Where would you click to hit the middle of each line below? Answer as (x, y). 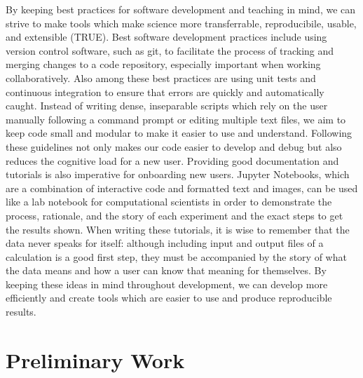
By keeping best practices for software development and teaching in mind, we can (181, 9)
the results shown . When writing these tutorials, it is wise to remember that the (178, 229)
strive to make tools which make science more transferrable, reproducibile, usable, (181, 23)
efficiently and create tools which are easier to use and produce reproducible (169, 298)
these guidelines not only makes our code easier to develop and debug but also (174, 146)
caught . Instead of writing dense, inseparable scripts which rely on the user (167, 106)
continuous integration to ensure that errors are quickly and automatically (165, 92)
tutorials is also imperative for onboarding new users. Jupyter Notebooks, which (178, 174)
